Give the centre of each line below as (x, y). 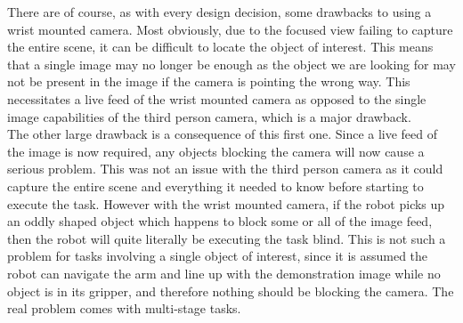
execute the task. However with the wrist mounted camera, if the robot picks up (226, 203)
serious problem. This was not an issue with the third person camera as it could (225, 169)
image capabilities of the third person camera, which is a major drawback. (209, 116)
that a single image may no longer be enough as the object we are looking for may (231, 64)
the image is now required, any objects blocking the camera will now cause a (216, 151)
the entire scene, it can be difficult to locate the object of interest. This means (220, 47)
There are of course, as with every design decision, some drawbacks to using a (219, 12)
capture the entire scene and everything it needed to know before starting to (215, 186)
